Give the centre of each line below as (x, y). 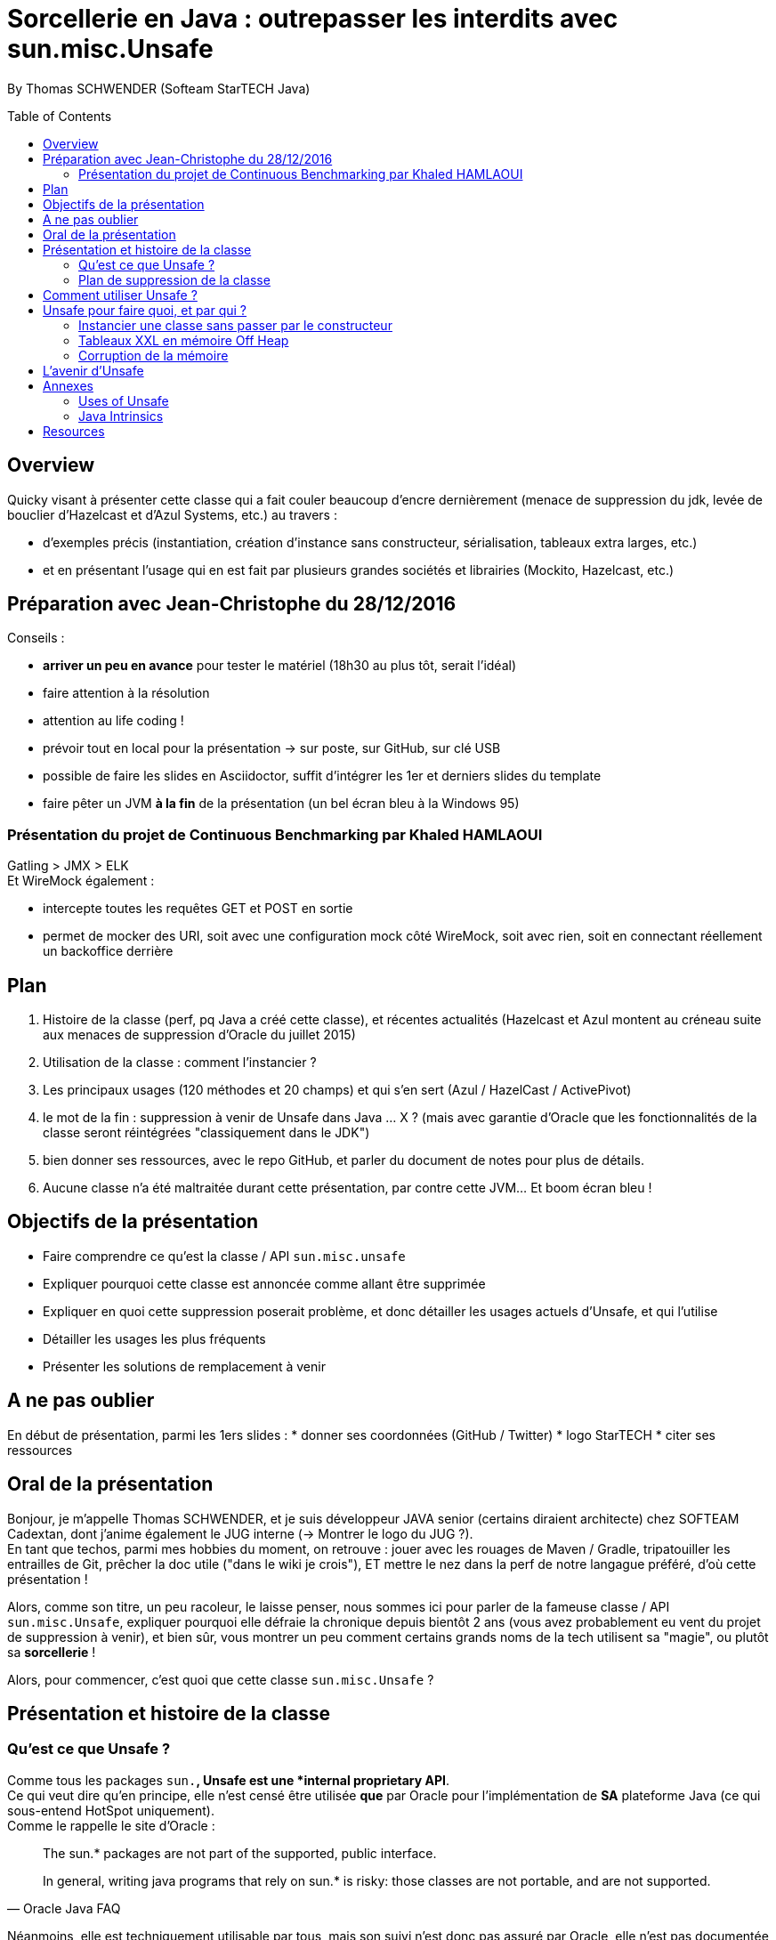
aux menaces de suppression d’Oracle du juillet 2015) (199, 1035)
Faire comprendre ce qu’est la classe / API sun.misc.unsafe (224, 1256)
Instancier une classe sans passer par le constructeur (235, 325)
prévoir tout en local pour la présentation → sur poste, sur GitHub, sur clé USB (272, 748)
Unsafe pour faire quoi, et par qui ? (145, 310)
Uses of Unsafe (124, 400)
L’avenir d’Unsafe (93, 370)
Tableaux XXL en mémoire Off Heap (184, 340)
